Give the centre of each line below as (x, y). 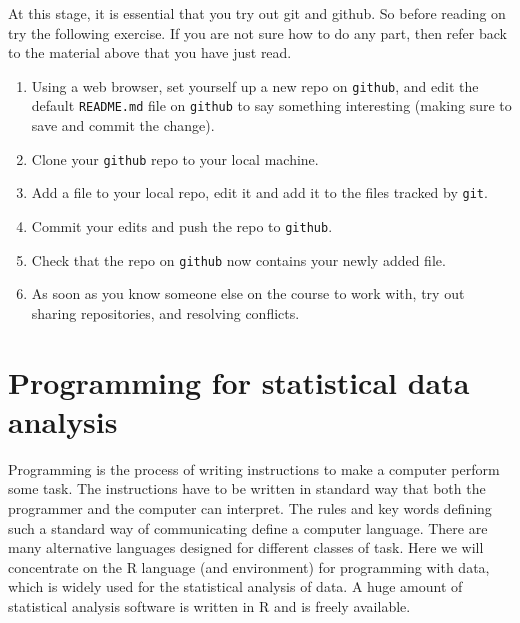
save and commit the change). (123, 125)
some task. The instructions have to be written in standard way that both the (247, 488)
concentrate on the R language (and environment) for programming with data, (249, 566)
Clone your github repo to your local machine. (175, 158)
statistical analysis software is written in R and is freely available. (209, 605)
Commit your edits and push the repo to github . (182, 226)
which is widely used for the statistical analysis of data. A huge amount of (235, 586)
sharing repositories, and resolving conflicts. (165, 312)
